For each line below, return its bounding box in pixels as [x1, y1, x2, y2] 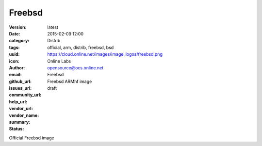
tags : [9, 44, 20, 50]
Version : [9, 24, 27, 30]
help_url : [9, 98, 28, 104]
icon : [9, 58, 20, 64]
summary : [9, 119, 31, 125]
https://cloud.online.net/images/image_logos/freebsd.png [47, 51, 163, 57]
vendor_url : [9, 106, 33, 112]
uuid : [9, 51, 20, 57]
